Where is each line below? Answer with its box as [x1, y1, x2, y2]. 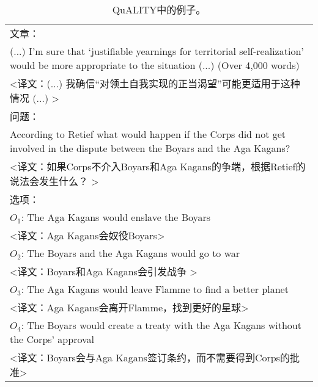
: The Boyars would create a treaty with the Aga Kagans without [21, 318, 301, 332]
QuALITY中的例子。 [112, 2, 206, 16]
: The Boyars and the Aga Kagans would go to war [21, 246, 240, 260]
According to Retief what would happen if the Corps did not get [10, 127, 286, 141]
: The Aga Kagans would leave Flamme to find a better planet [21, 282, 289, 296]
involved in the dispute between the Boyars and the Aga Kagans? [10, 141, 290, 155]
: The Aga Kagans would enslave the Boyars [21, 210, 211, 224]
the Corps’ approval [10, 332, 94, 346]
